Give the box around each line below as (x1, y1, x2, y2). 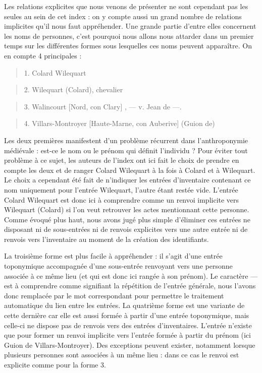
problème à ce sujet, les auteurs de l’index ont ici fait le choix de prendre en (4, 155, 239, 165)
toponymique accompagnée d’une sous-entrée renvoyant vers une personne (4, 261, 233, 271)
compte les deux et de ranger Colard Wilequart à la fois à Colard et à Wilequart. (4, 164, 255, 175)
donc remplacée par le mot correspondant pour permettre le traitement (4, 290, 224, 300)
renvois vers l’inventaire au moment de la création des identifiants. (4, 233, 209, 244)
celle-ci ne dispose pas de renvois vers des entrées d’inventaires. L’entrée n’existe (4, 320, 252, 330)
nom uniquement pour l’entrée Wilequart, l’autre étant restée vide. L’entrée (4, 184, 238, 195)
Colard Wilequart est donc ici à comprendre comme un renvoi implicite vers (4, 194, 239, 205)
